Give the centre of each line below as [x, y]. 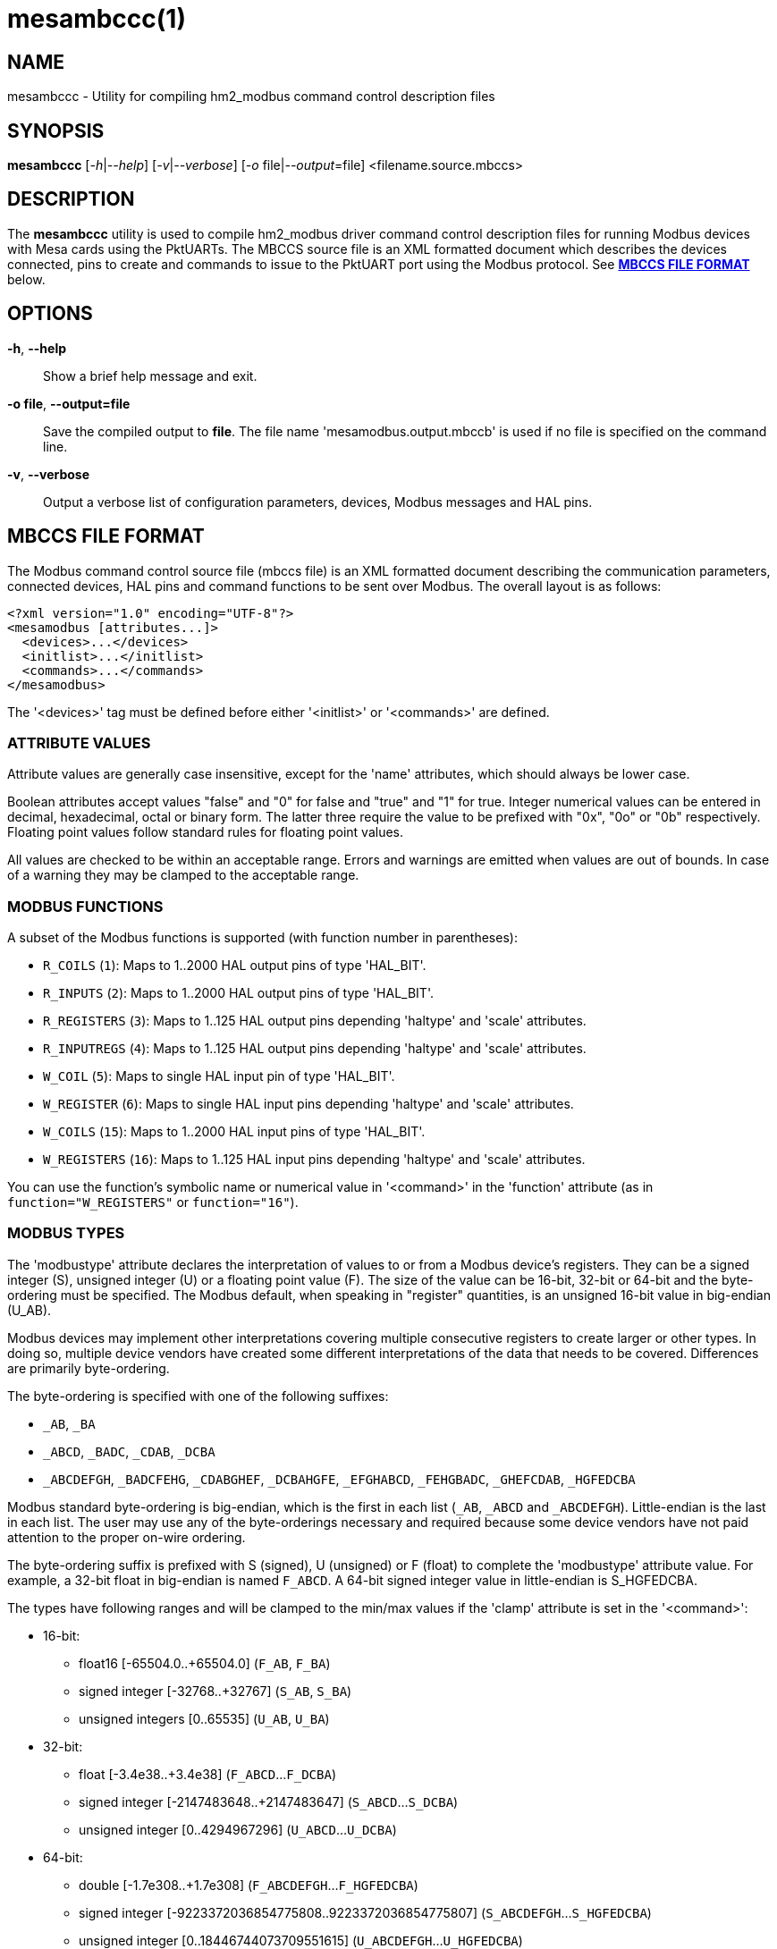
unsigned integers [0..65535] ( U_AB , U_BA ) [204, 1718]
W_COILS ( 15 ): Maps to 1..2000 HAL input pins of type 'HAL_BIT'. [234, 1132]
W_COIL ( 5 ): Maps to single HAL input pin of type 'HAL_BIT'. [219, 1076]
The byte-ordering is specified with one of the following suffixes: [198, 1396]
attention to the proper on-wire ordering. [127, 1537]
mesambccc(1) [97, 19]
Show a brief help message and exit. [150, 375]
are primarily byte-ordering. [89, 1368]
